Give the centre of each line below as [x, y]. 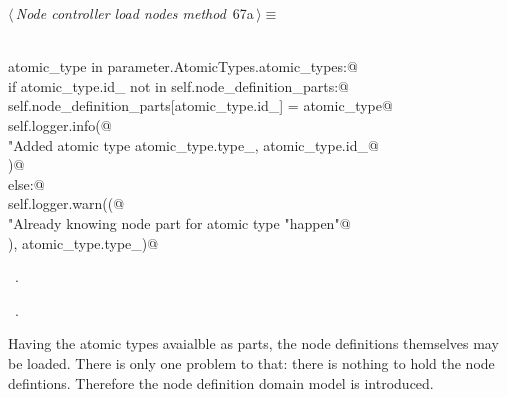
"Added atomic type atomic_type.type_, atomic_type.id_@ [193, 144]
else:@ [26, 183]
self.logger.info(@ [60, 124]
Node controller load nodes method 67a [134, 13]
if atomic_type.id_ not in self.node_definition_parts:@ [178, 85]
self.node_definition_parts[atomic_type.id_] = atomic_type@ [200, 105]
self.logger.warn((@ [66, 203]
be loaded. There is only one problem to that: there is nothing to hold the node [251, 362]
